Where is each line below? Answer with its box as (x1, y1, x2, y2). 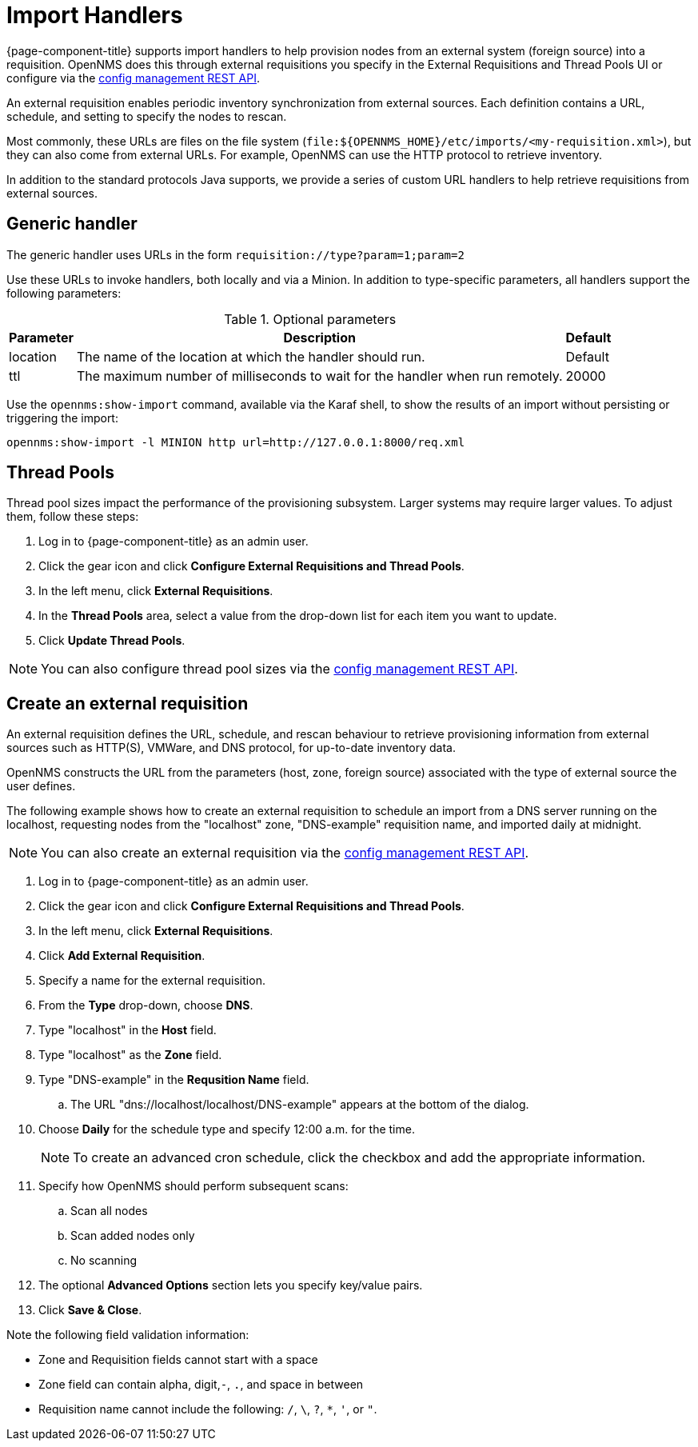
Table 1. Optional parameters (224, 310, 397, 327)
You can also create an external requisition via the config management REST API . (41, 845, 529, 861)
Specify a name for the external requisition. (38, 973, 265, 988)
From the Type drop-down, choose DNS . (38, 998, 253, 1013)
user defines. (6, 779, 76, 793)
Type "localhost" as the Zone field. (38, 1048, 222, 1062)
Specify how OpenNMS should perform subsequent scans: (38, 1179, 349, 1193)
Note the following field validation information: (6, 1328, 249, 1342)
